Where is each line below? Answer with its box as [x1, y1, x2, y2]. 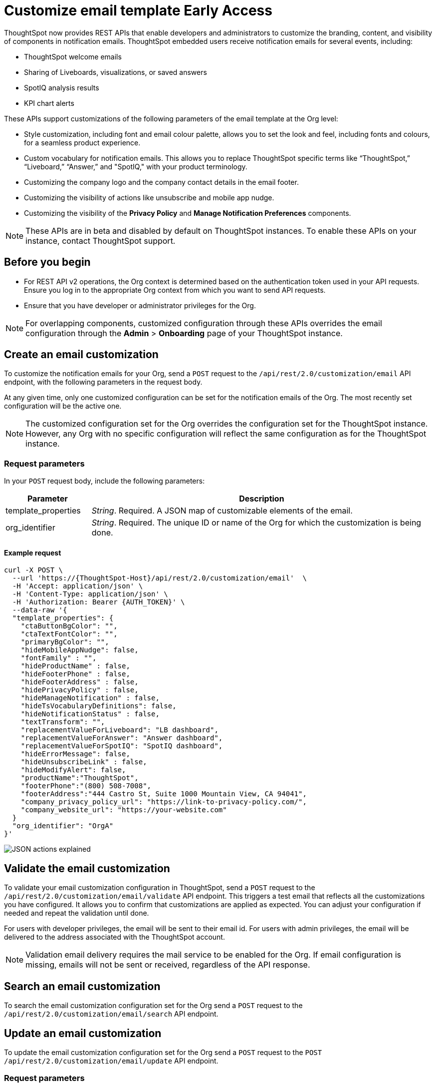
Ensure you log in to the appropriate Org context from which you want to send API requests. [24, 285, 326, 294]
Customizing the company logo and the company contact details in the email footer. [24, 177, 299, 186]
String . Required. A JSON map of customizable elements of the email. [91, 506, 353, 516]
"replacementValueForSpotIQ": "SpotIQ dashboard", [20, 742, 223, 750]
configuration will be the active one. [4, 402, 122, 411]
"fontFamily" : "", [20, 654, 97, 662]
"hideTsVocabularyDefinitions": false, [20, 702, 177, 710]
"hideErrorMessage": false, [20, 750, 130, 758]
